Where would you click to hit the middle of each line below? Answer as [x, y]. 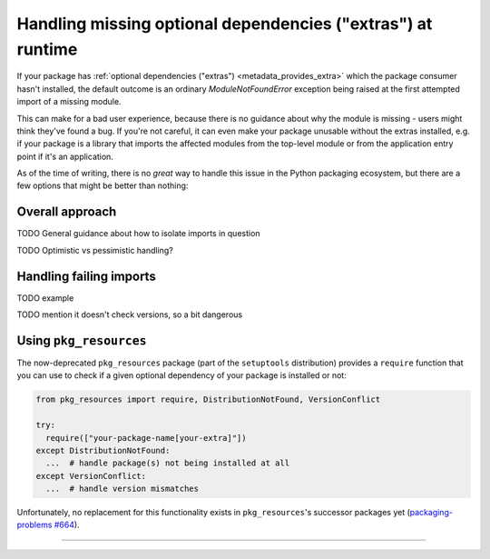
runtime [47, 49]
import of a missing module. [69, 102]
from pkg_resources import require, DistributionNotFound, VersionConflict [208, 399]
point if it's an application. [65, 156]
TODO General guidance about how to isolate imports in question [138, 234]
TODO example [45, 298]
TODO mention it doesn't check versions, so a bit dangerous [130, 314]
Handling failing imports [86, 276]
